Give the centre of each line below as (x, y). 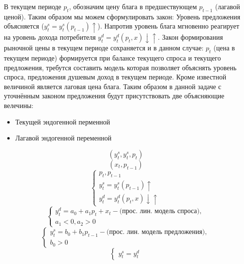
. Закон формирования (191, 37)
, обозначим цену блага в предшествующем (133, 6)
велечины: (19, 105)
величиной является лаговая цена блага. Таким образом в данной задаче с (113, 86)
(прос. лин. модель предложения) (156, 232)
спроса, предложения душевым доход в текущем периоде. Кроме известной (115, 77)
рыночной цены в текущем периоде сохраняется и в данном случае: (104, 48)
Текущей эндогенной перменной (63, 121)
